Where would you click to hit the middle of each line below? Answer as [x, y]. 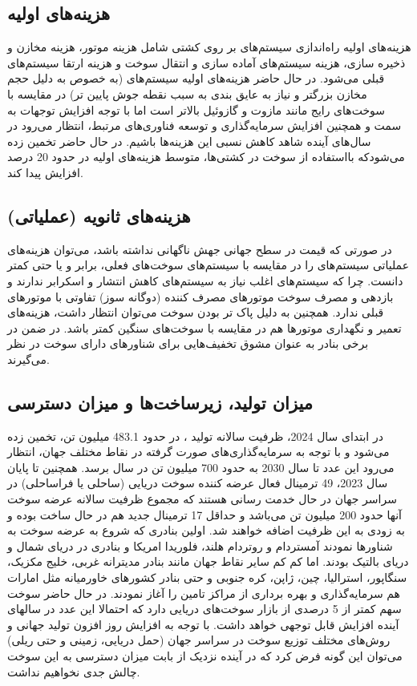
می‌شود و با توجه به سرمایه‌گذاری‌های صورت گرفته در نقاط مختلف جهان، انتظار [198, 452]
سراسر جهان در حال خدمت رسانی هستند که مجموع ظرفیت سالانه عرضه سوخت [202, 499]
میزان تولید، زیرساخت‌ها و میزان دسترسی [160, 402]
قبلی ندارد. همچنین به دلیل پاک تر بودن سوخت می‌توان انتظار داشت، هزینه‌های [196, 312]
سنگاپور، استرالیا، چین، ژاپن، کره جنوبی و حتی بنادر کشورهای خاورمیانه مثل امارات [207, 577]
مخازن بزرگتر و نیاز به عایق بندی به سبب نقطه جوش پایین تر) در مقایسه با [187, 93]
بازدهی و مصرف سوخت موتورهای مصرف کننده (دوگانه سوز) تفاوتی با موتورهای [200, 296]
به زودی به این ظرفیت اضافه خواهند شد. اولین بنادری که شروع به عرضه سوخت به [206, 530]
